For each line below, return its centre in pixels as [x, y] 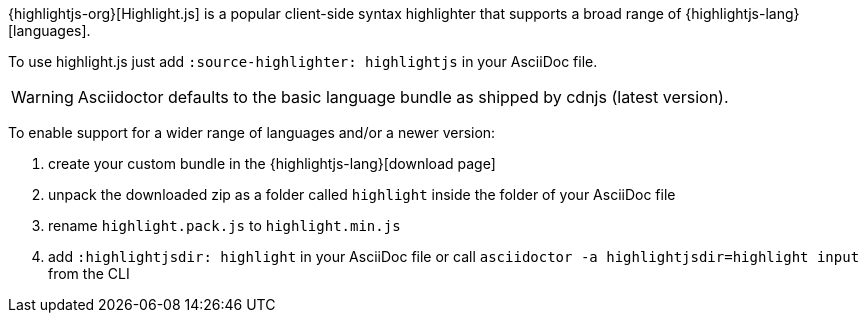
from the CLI [89, 273]
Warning [42, 97]
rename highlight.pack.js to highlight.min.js [224, 225]
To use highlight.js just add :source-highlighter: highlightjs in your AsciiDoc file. [303, 61]
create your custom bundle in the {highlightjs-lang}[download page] [272, 163]
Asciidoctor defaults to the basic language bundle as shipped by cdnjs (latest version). [403, 97]
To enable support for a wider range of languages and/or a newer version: [252, 132]
